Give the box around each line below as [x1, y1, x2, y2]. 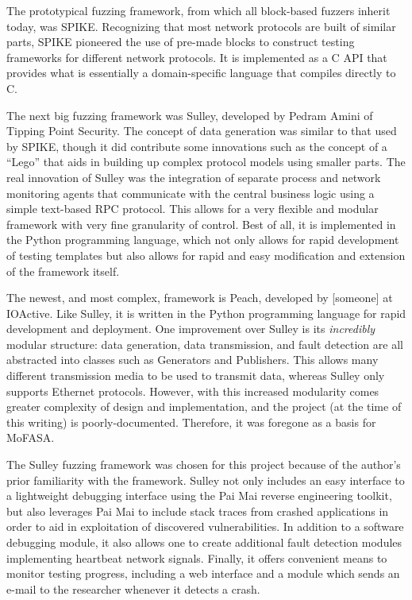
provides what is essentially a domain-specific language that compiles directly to [6, 64, 396, 81]
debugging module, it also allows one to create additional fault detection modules [6, 534, 402, 550]
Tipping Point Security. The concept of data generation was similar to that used [6, 122, 397, 139]
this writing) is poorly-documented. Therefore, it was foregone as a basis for [6, 413, 376, 430]
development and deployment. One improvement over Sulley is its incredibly [6, 320, 375, 337]
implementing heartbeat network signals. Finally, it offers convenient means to [6, 549, 387, 566]
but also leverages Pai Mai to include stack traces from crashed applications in [6, 502, 389, 519]
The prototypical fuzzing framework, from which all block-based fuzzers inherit [6, 2, 391, 18]
